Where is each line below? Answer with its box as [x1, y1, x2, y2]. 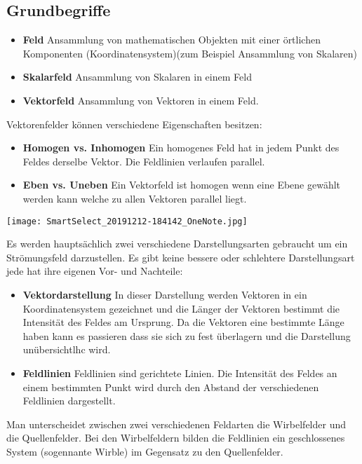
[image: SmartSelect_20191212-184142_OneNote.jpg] [6, 216, 248, 226]
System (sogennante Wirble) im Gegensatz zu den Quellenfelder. [6, 444, 283, 458]
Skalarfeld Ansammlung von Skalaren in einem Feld [22, 69, 252, 84]
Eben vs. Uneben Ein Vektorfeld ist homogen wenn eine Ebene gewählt [22, 177, 341, 192]
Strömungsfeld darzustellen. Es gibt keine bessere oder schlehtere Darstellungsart [6, 250, 355, 264]
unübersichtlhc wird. [22, 342, 111, 357]
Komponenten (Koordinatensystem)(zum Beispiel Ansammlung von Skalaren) [22, 46, 358, 60]
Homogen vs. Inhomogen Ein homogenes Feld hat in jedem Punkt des [22, 140, 340, 155]
